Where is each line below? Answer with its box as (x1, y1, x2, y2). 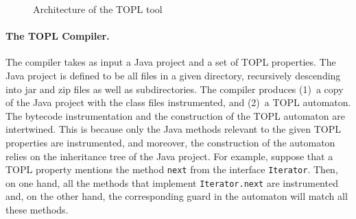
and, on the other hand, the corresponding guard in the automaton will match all (5, 189, 348, 203)
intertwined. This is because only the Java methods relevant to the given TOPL (5, 122, 341, 136)
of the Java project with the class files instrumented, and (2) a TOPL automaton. (5, 95, 351, 109)
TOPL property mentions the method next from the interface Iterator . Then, (5, 162, 338, 177)
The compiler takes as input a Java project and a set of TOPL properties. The (5, 55, 336, 69)
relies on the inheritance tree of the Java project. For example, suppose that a (5, 149, 333, 163)
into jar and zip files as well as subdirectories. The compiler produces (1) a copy (5, 81, 344, 96)
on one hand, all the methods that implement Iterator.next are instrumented (5, 175, 338, 190)
